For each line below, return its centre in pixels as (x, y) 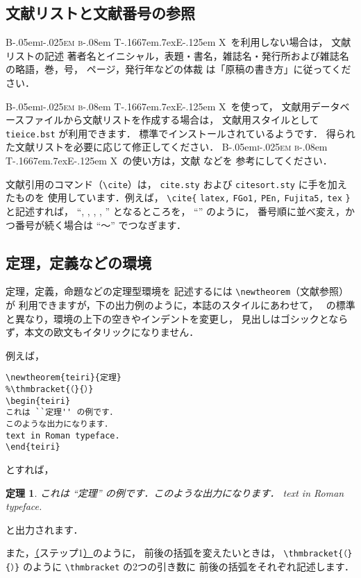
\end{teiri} (33, 447)
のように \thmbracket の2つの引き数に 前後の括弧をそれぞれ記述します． (188, 566)
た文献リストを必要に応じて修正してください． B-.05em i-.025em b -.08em (167, 147)
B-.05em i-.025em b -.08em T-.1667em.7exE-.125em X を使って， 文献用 (158, 106)
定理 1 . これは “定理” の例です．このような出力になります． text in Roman (175, 492)
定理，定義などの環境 (78, 262)
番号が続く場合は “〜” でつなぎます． (100, 224)
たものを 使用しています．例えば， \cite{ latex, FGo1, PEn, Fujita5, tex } (178, 197)
